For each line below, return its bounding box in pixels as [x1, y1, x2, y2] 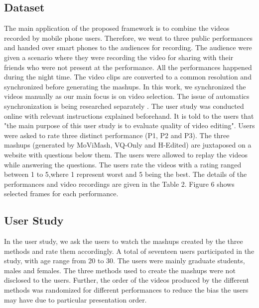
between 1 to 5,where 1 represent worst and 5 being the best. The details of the [4, 169, 247, 179]
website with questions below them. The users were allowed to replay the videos [4, 149, 248, 159]
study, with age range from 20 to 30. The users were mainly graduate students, [4, 255, 245, 266]
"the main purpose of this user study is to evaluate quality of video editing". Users [4, 120, 255, 131]
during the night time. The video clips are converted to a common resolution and [4, 72, 252, 82]
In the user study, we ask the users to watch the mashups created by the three [4, 236, 243, 246]
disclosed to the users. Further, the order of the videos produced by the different [4, 275, 250, 285]
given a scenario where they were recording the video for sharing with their [4, 52, 234, 62]
